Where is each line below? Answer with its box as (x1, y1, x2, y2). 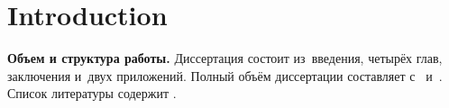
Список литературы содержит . (7, 84, 177, 103)
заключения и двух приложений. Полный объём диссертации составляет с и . (7, 66, 443, 85)
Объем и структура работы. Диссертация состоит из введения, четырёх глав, (7, 49, 443, 67)
